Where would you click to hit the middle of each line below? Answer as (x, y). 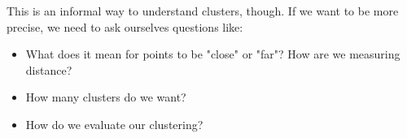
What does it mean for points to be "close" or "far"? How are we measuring (213, 54)
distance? (49, 69)
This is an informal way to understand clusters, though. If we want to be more (203, 11)
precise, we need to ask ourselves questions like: (125, 26)
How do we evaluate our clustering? (114, 124)
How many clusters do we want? (106, 97)
